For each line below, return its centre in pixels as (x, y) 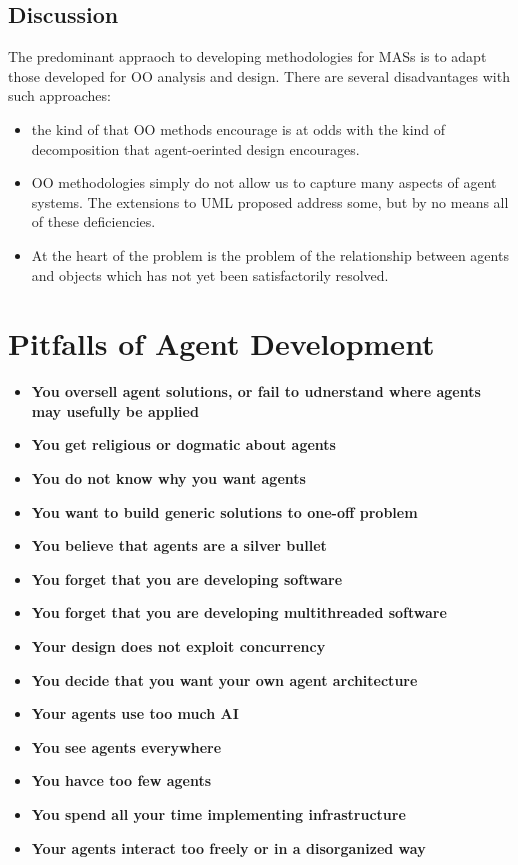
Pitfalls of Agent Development (221, 343)
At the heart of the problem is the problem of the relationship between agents (270, 254)
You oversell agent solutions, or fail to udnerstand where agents (256, 391)
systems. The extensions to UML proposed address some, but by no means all (270, 201)
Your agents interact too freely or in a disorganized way (228, 847)
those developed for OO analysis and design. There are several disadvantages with (259, 75)
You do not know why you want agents (168, 478)
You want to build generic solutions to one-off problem (224, 511)
